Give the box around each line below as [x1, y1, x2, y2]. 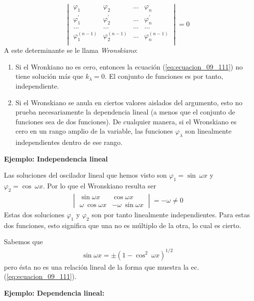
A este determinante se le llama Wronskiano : [4, 45, 138, 55]
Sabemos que [4, 236, 43, 247]
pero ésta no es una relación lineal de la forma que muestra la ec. [4, 261, 199, 272]
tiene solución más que [15, 71, 83, 81]
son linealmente [185, 126, 231, 136]
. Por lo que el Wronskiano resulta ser [43, 181, 157, 191]
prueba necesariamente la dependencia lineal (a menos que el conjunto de [15, 107, 235, 117]
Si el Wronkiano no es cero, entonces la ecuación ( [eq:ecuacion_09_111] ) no [15, 61, 243, 71]
